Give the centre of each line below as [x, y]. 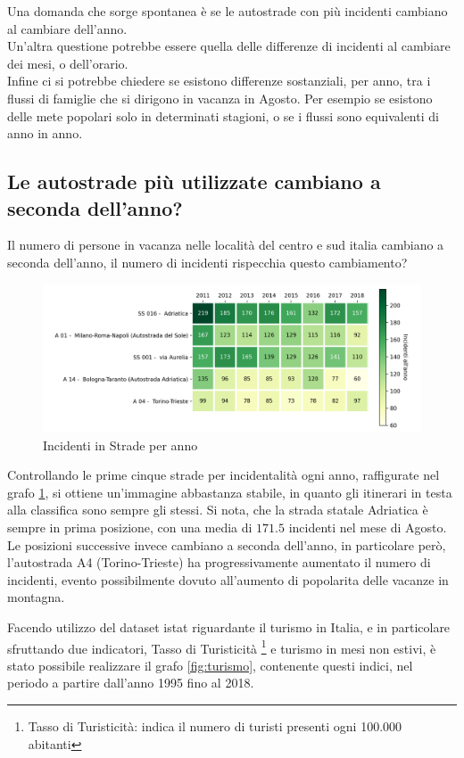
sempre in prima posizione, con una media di [130, 527]
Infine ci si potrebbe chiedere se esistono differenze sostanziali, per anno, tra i [219, 81]
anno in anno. [45, 133]
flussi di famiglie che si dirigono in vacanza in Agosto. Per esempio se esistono [220, 98]
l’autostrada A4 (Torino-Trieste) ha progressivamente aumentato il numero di [219, 562]
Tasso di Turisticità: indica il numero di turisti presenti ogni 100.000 [215, 725]
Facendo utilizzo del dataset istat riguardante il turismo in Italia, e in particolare [229, 626]
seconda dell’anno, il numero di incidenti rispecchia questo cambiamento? [207, 262]
